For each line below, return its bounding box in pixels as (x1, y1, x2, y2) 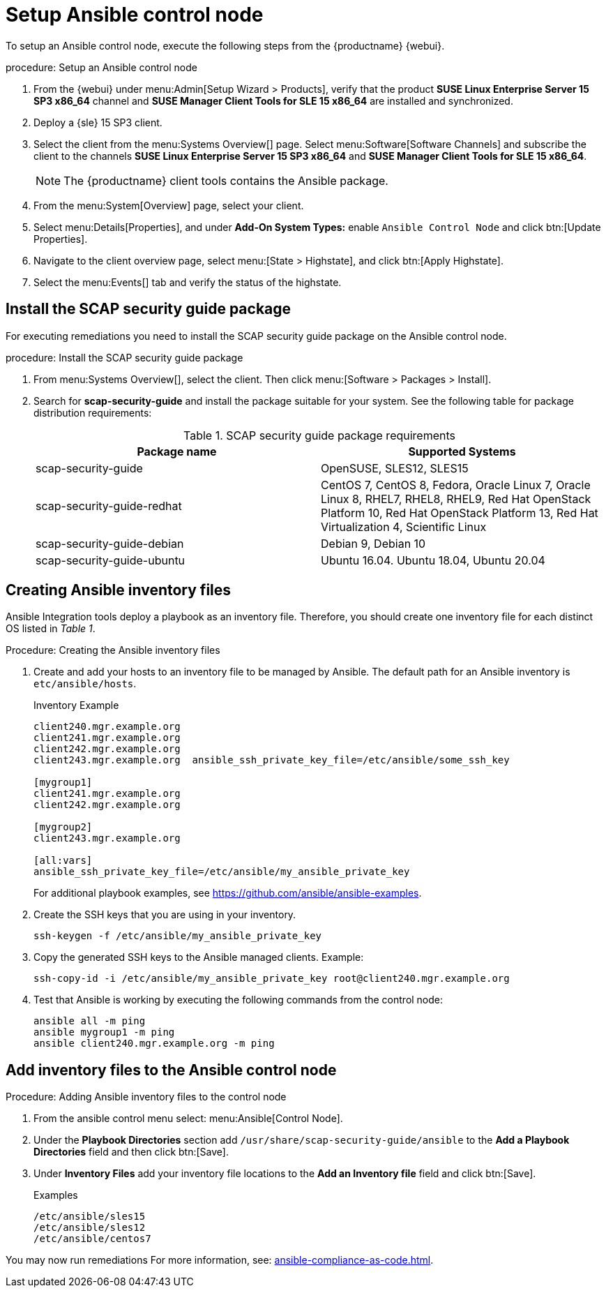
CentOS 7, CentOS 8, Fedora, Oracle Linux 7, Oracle (321, 477, 591, 492)
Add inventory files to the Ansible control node (6, 1061, 337, 1079)
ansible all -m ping (33, 1015, 146, 1027)
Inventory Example (33, 699, 119, 712)
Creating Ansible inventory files (6, 581, 232, 599)
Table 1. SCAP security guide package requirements (183, 428, 455, 442)
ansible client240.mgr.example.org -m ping (33, 1038, 275, 1049)
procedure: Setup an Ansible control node (6, 61, 197, 73)
